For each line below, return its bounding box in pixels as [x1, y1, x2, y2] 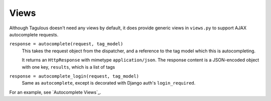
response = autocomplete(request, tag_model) [9, 41, 123, 47]
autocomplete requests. [9, 31, 59, 37]
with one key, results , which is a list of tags [22, 64, 115, 70]
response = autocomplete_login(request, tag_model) [9, 73, 140, 79]
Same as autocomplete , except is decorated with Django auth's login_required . [22, 80, 196, 86]
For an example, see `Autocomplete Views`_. [9, 89, 101, 95]
